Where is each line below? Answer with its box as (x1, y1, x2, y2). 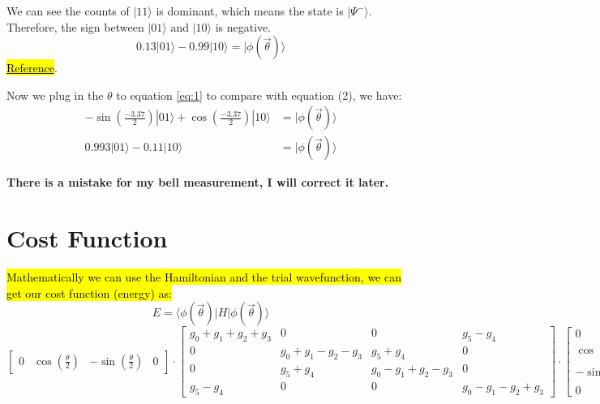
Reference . (6, 59, 58, 76)
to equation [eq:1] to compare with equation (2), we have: (116, 86, 402, 103)
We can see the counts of (6, 2, 130, 19)
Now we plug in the (6, 86, 104, 103)
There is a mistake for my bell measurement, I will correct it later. (6, 174, 389, 191)
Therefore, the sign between (6, 18, 144, 35)
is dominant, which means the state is (156, 2, 344, 19)
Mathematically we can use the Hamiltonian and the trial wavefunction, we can (6, 269, 401, 286)
